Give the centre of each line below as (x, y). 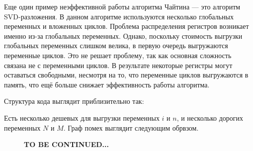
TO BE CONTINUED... (67, 144)
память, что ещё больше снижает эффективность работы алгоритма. (107, 84)
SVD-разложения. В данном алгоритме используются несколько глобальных (119, 16)
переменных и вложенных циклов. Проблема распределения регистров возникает (126, 26)
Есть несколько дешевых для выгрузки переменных (82, 117)
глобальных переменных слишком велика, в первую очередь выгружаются (116, 45)
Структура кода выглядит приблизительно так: (74, 101)
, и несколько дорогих (210, 117)
